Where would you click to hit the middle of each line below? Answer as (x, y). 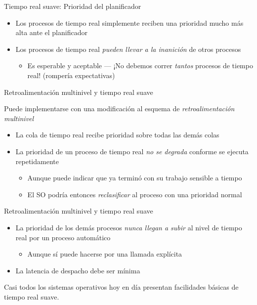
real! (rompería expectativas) (71, 75)
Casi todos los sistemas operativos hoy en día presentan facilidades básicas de (121, 287)
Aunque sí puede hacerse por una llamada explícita (105, 254)
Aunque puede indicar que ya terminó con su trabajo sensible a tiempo (135, 178)
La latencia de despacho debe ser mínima (78, 270)
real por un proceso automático (63, 237)
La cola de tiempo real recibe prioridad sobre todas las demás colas (117, 135)
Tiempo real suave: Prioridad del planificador (73, 6)
